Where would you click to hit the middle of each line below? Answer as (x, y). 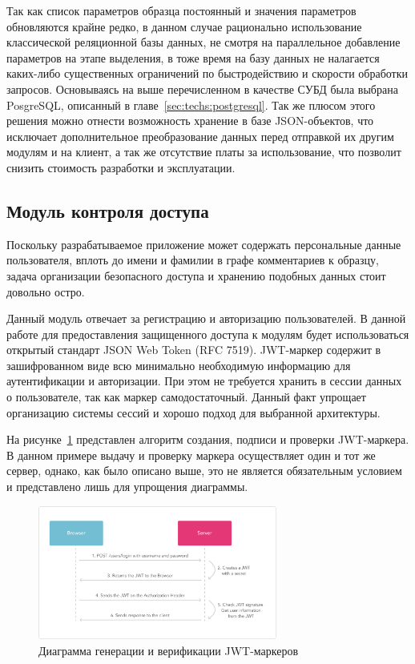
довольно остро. (46, 291)
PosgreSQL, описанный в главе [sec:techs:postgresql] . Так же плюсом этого (191, 105)
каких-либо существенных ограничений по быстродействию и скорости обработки (207, 73)
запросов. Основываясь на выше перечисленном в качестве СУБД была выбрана (202, 89)
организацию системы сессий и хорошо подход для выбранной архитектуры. (193, 412)
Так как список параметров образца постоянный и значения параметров (181, 10)
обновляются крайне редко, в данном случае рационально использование (184, 26)
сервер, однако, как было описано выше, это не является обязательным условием (204, 471)
